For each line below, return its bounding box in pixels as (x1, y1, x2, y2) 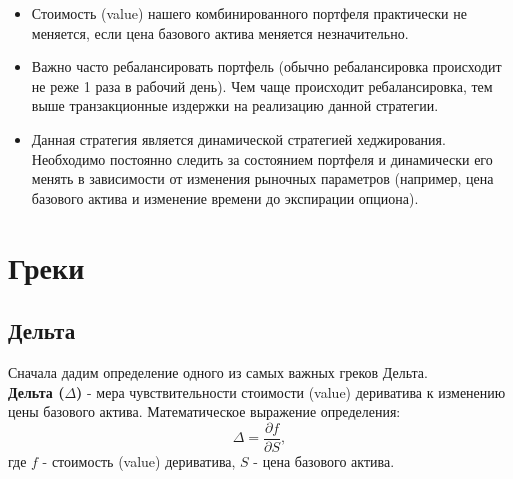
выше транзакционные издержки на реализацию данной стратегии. (31, 95, 439, 116)
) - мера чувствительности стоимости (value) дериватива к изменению (76, 381, 506, 402)
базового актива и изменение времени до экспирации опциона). (31, 187, 419, 208)
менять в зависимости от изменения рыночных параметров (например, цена (31, 168, 494, 189)
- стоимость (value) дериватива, (42, 450, 236, 471)
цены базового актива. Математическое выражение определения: (8, 401, 401, 422)
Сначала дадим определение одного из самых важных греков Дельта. (8, 361, 428, 382)
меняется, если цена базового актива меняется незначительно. (31, 22, 409, 43)
